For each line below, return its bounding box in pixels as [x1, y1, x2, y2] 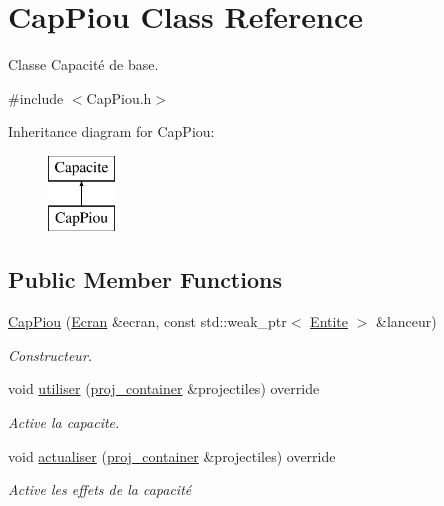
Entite [310, 311, 349, 332]
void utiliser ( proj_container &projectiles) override [8, 378, 320, 399]
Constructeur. [8, 344, 93, 365]
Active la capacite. [8, 412, 120, 433]
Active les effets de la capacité [8, 479, 192, 500]
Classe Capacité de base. [8, 54, 159, 75]
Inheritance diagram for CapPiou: [8, 121, 215, 142]
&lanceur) [376, 311, 437, 332]
